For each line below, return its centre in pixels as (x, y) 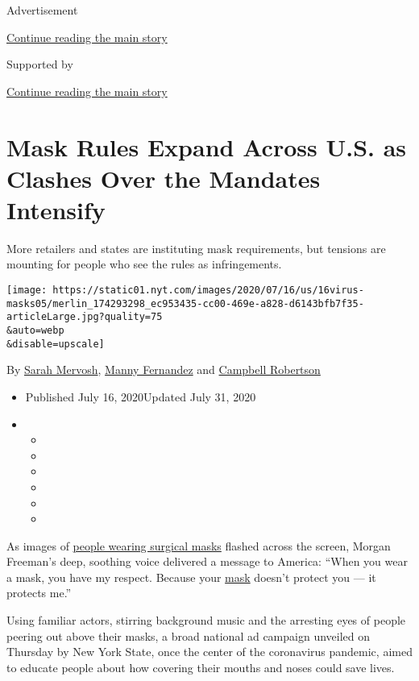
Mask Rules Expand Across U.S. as (207, 146)
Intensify (56, 209)
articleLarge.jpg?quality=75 (85, 317)
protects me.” (39, 593)
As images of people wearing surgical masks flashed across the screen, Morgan (199, 545)
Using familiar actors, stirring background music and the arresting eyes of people (206, 620)
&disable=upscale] (56, 344)
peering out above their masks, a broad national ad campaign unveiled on (189, 635)
